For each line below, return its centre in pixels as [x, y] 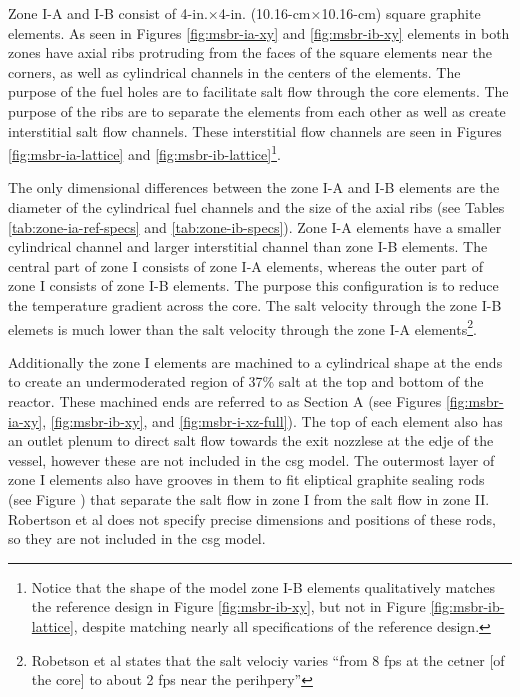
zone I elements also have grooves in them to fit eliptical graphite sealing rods [246, 479]
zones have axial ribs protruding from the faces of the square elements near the [250, 52]
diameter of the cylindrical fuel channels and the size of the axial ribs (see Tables [256, 207]
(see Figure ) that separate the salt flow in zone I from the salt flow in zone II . [249, 498]
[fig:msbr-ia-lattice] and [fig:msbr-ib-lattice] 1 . [144, 152]
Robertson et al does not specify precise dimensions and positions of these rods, [252, 518]
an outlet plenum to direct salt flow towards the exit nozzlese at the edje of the [251, 440]
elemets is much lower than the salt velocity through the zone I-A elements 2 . [242, 327]
